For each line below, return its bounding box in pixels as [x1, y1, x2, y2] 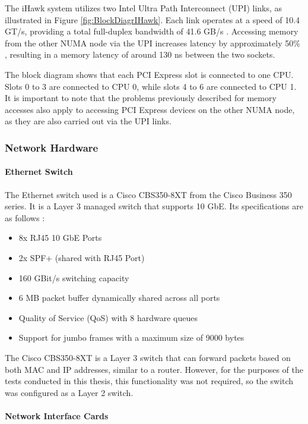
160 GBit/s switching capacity [18, 271, 129, 284]
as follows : [5, 211, 45, 224]
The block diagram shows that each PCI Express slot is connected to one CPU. [5, 68, 294, 80]
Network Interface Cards [5, 409, 109, 422]
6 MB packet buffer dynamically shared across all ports [18, 291, 220, 304]
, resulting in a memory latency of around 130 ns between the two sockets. [5, 48, 275, 61]
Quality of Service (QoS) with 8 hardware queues [18, 311, 198, 324]
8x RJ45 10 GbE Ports [18, 231, 102, 244]
